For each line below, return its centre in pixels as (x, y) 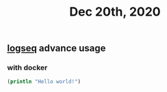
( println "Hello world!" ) (44, 82)
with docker (27, 67)
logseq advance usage (56, 48)
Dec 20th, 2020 (115, 12)
